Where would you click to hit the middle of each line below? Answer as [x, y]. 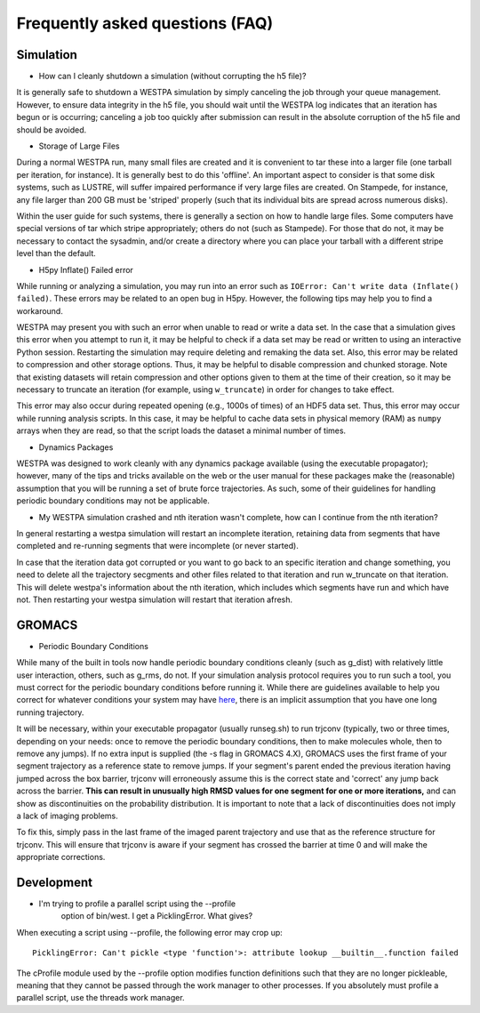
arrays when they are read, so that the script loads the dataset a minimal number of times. [181, 430]
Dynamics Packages [76, 447]
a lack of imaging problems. [68, 816]
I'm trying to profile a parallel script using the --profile [137, 904]
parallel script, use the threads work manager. [101, 998]
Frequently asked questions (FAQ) [145, 23]
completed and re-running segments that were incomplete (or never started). [158, 546]
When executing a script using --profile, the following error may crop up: [150, 932]
